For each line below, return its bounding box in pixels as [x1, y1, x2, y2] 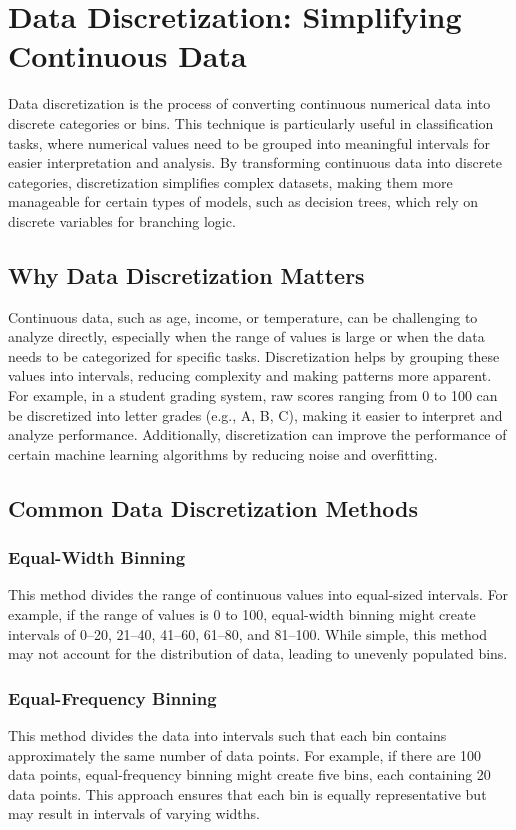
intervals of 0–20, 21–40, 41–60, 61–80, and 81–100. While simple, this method [8, 623, 487, 644]
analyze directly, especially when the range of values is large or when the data [8, 326, 485, 347]
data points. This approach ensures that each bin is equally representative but [8, 783, 487, 804]
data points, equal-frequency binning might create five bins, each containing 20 [8, 764, 491, 785]
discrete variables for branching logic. [8, 210, 236, 231]
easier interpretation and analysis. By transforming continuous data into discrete [8, 152, 503, 173]
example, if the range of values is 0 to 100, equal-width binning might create [8, 604, 476, 625]
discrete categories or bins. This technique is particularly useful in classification [8, 112, 494, 133]
